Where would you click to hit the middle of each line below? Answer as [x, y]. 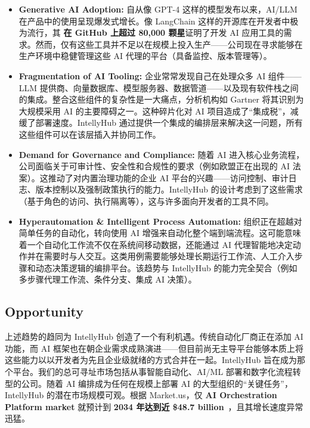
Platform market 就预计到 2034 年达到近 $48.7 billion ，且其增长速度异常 [154, 406]
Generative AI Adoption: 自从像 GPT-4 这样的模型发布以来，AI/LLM [158, 9]
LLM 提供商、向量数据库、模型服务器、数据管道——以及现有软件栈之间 [159, 87]
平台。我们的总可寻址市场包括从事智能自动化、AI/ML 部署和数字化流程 [153, 372]
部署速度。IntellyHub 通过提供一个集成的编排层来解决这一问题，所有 [169, 122]
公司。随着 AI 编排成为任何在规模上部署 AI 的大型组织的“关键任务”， [157, 383]
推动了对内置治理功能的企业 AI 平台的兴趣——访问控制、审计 [168, 177]
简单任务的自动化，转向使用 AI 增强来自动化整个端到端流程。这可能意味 [160, 233]
